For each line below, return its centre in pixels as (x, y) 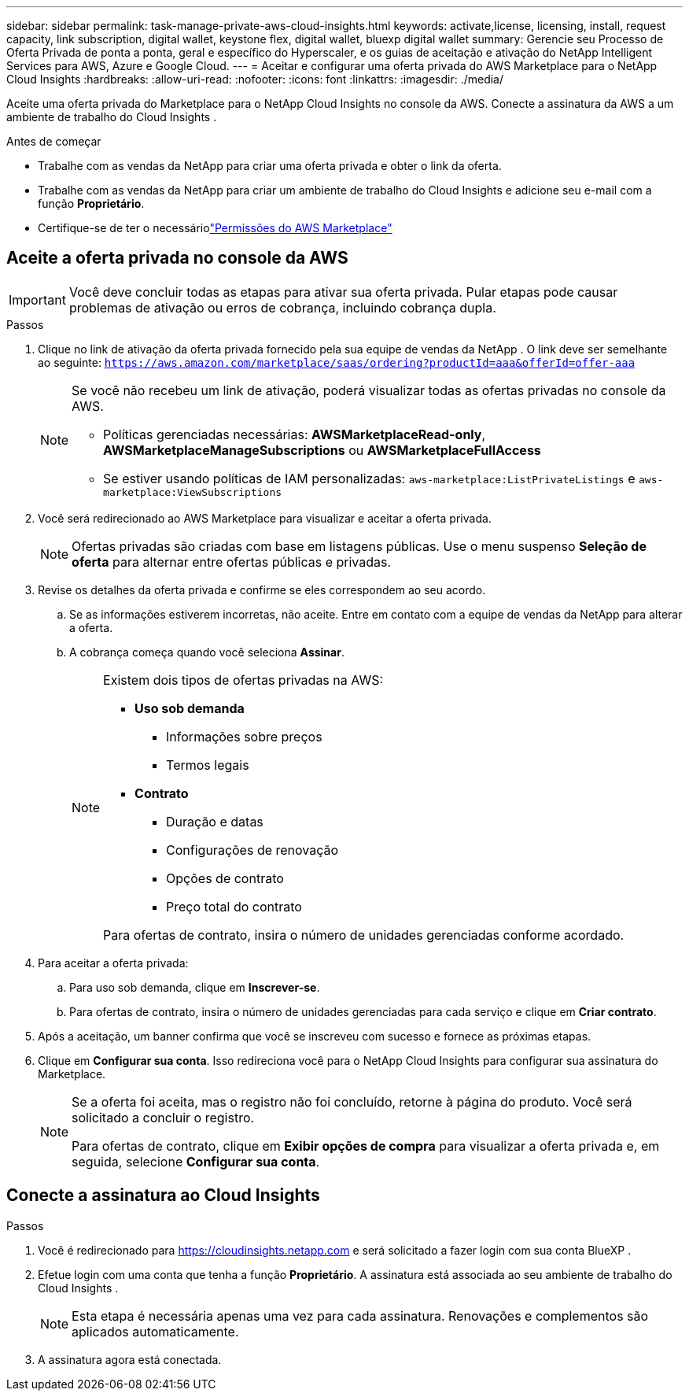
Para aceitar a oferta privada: (113, 963)
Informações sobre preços (244, 736)
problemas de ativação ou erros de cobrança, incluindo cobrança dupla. (282, 307)
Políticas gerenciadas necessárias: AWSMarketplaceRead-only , (295, 434)
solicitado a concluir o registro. (163, 1117)
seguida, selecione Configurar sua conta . (196, 1161)
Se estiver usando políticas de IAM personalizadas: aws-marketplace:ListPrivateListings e (369, 478)
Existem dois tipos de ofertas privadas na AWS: (243, 680)
